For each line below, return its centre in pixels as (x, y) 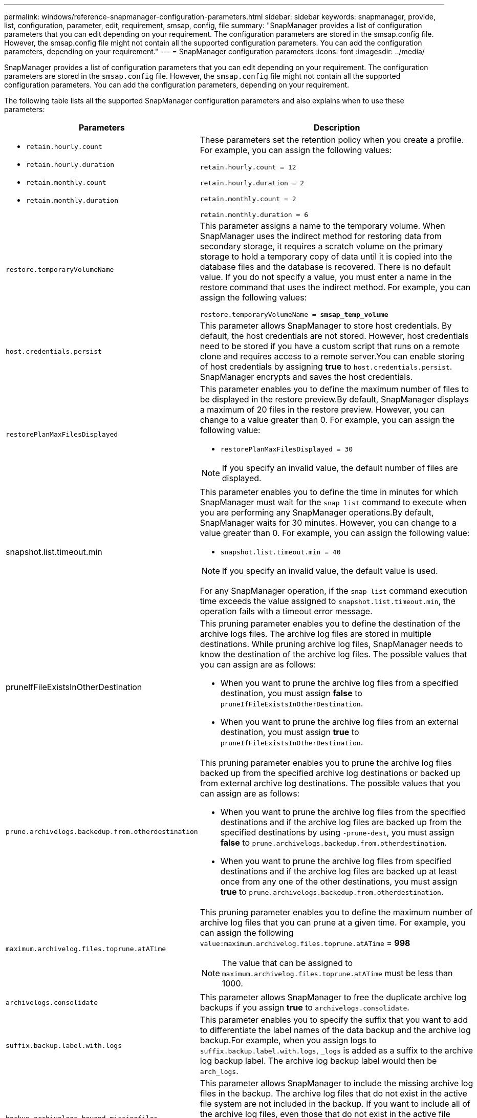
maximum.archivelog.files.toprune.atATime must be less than (337, 973)
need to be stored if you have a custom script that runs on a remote (330, 346)
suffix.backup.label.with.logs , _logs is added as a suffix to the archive (337, 1050)
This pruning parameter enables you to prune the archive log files (326, 763)
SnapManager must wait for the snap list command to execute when (333, 502)
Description (337, 127)
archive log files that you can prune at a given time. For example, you (333, 922)
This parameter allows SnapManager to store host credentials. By (326, 326)
